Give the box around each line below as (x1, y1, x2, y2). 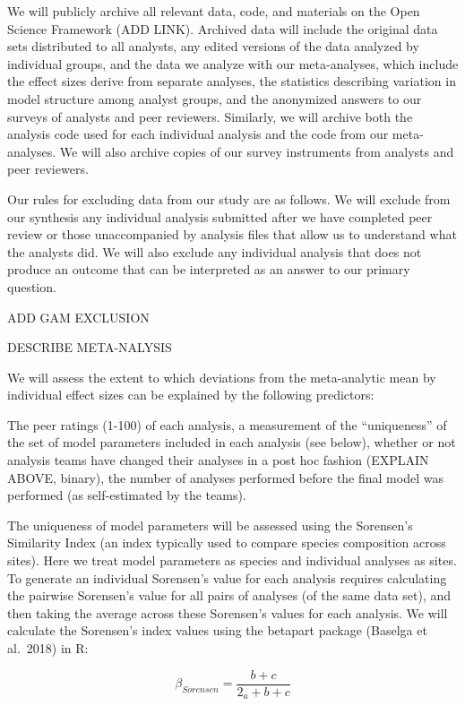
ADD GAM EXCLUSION (7, 307, 150, 326)
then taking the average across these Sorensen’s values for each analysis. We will (7, 603, 448, 622)
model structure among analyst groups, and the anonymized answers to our (7, 89, 422, 108)
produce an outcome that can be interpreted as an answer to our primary (7, 260, 410, 279)
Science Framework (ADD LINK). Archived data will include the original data (7, 19, 438, 38)
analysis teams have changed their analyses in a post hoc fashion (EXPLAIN (7, 451, 429, 469)
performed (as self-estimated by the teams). (7, 486, 246, 504)
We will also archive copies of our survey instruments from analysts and (59, 142, 454, 160)
